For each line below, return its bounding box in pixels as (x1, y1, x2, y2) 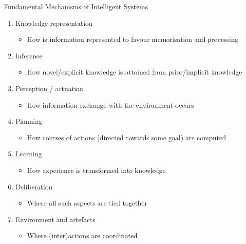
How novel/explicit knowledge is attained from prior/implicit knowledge (27, 67, 242, 77)
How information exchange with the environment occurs (27, 99, 194, 110)
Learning (15, 149, 42, 159)
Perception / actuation (15, 83, 83, 93)
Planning (15, 116, 42, 126)
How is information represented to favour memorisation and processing (27, 34, 239, 44)
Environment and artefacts (15, 214, 95, 224)
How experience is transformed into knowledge (27, 165, 166, 175)
